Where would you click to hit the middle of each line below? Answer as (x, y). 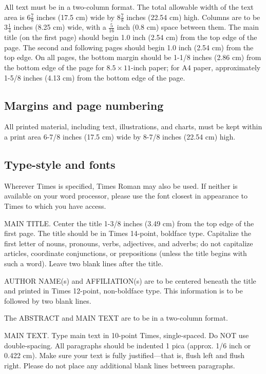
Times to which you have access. (55, 206)
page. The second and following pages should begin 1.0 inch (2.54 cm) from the (129, 47)
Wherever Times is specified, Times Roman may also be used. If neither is (121, 185)
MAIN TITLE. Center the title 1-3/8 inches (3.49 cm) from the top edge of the (129, 223)
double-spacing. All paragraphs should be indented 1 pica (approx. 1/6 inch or (128, 345)
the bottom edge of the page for (54, 67)
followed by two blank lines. (48, 300)
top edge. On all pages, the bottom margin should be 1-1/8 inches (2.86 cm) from (133, 57)
